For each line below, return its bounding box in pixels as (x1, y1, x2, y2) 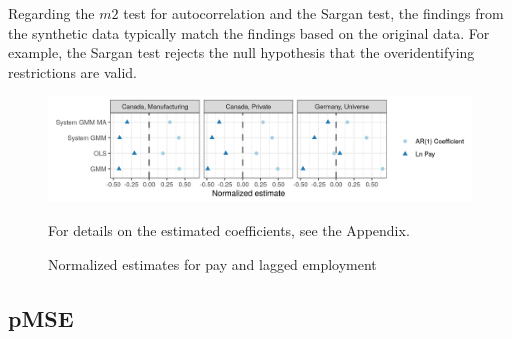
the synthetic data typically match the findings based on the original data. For (8, 22, 490, 43)
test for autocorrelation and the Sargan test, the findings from (123, 3, 504, 23)
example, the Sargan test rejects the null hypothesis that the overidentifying (8, 42, 475, 63)
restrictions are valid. (8, 61, 137, 82)
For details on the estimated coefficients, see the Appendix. (48, 219, 410, 240)
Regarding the (8, 3, 95, 23)
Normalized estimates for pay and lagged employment (48, 253, 377, 274)
